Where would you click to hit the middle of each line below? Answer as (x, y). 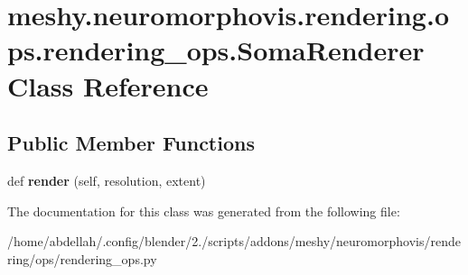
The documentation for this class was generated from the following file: (204, 211)
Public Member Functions (131, 143)
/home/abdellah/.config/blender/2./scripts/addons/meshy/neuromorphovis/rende (234, 241)
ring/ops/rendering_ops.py (82, 258)
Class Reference (108, 85)
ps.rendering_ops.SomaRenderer (216, 50)
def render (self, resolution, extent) (107, 180)
